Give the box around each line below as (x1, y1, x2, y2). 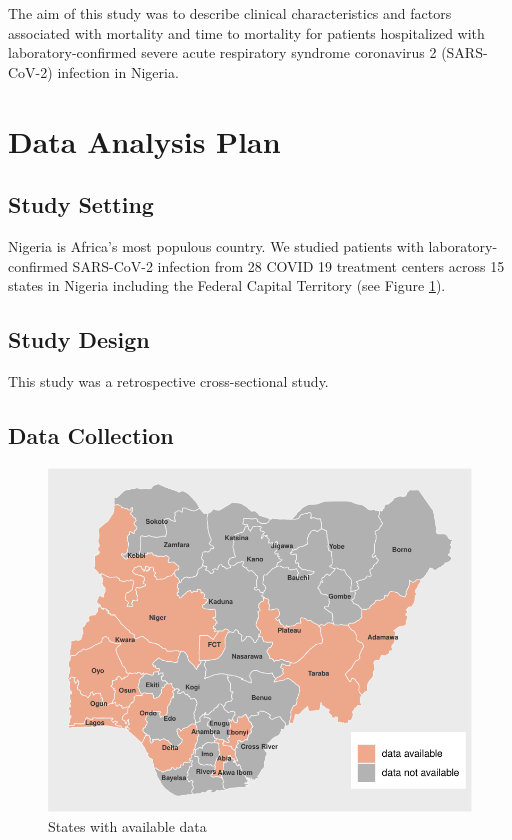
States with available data (48, 815, 207, 836)
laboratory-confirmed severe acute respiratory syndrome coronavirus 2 (8, 42, 437, 63)
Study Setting (8, 189, 154, 220)
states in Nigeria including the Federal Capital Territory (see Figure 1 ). (8, 275, 446, 296)
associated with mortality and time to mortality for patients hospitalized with (8, 22, 485, 43)
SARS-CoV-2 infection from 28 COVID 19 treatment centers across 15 (72, 255, 505, 276)
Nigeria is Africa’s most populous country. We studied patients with (8, 235, 424, 256)
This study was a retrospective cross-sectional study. (8, 370, 329, 391)
